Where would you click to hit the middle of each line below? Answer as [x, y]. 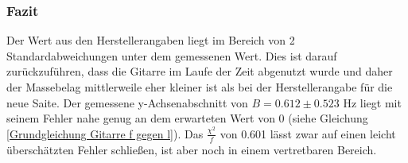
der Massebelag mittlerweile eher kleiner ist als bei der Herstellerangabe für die [200, 87]
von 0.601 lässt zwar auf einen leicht [308, 133]
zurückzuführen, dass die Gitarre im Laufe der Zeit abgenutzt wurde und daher [200, 71]
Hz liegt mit [372, 102]
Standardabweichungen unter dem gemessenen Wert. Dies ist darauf [172, 55]
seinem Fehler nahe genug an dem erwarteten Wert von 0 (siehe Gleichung [187, 118]
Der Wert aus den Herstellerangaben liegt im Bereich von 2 [151, 40]
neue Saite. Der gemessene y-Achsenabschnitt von [127, 102]
